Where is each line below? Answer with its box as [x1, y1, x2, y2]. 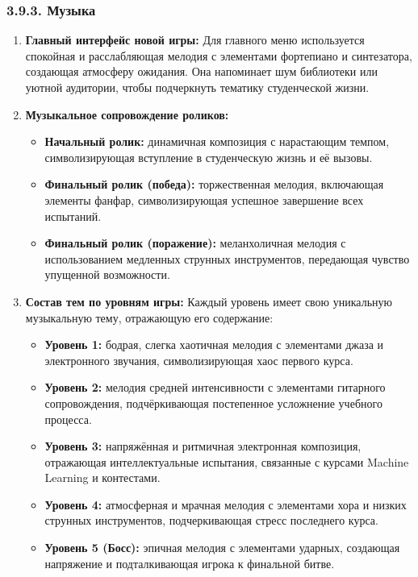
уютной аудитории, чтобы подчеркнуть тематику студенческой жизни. [25, 79, 370, 95]
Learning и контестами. [44, 469, 161, 486]
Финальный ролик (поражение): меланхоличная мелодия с [44, 235, 346, 251]
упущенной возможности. [44, 266, 170, 283]
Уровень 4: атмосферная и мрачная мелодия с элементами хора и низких [44, 496, 407, 513]
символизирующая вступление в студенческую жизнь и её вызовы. [44, 148, 373, 165]
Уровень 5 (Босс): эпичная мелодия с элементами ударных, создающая [44, 539, 400, 556]
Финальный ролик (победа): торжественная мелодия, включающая [44, 176, 384, 193]
